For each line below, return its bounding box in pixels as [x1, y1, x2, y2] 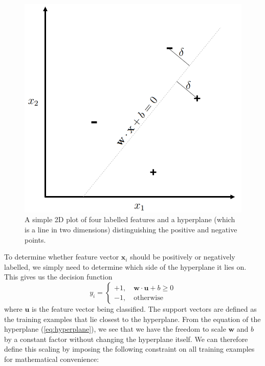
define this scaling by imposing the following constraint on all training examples [4, 343, 255, 354]
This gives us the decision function [4, 271, 113, 282]
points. [25, 234, 46, 245]
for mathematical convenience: [4, 353, 99, 364]
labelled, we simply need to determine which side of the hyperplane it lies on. [4, 261, 247, 272]
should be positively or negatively [130, 251, 235, 262]
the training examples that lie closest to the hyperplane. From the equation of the [4, 313, 261, 324]
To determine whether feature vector [4, 251, 119, 262]
